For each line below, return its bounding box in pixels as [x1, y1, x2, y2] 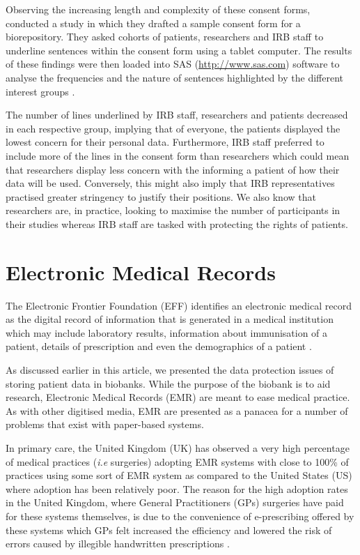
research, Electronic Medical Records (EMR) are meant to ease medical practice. [6, 390, 350, 404]
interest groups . [6, 84, 75, 98]
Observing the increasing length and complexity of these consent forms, [6, 2, 311, 16]
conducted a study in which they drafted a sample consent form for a [6, 15, 301, 30]
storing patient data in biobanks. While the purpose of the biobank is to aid [6, 376, 331, 390]
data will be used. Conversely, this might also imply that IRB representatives [6, 176, 335, 190]
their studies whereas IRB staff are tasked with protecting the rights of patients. [6, 216, 348, 231]
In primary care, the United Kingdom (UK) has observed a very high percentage [6, 440, 350, 455]
